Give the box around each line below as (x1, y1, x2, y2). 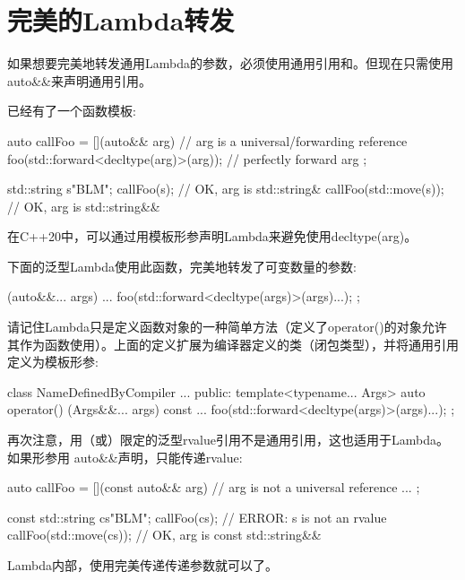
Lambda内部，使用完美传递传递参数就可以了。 (7, 556, 278, 574)
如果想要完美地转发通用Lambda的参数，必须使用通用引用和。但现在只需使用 (7, 54, 453, 73)
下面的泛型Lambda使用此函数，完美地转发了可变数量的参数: (7, 256, 357, 275)
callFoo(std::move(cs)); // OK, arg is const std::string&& (7, 525, 322, 544)
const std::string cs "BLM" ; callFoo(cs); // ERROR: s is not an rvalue (7, 507, 387, 526)
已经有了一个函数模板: (7, 101, 136, 120)
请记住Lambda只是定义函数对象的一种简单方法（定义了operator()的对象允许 (7, 317, 447, 336)
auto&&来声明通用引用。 (7, 71, 152, 90)
